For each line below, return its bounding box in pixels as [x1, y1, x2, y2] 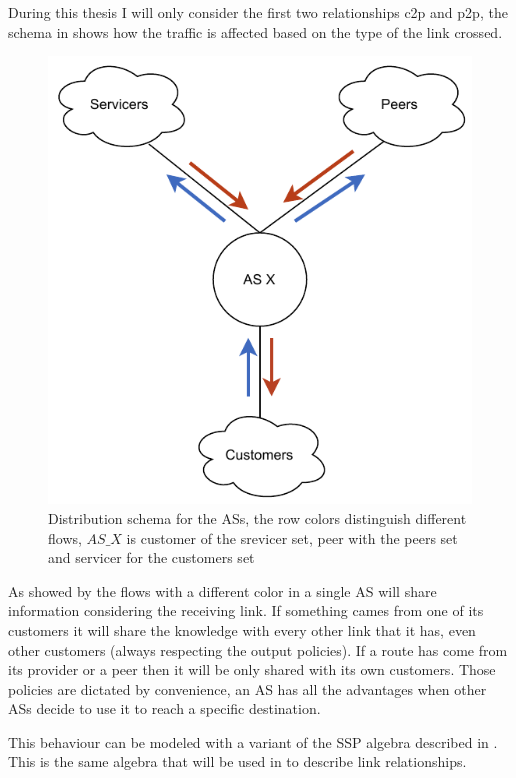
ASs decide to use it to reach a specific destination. [8, 698, 321, 719]
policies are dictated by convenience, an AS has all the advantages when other [8, 678, 487, 699]
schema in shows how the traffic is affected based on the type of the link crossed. [8, 21, 503, 42]
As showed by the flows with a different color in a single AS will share [8, 580, 437, 601]
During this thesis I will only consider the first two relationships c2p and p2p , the [8, 2, 508, 22]
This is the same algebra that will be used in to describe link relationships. [8, 751, 467, 772]
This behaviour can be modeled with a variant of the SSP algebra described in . [8, 731, 498, 752]
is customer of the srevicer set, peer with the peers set [126, 527, 458, 548]
